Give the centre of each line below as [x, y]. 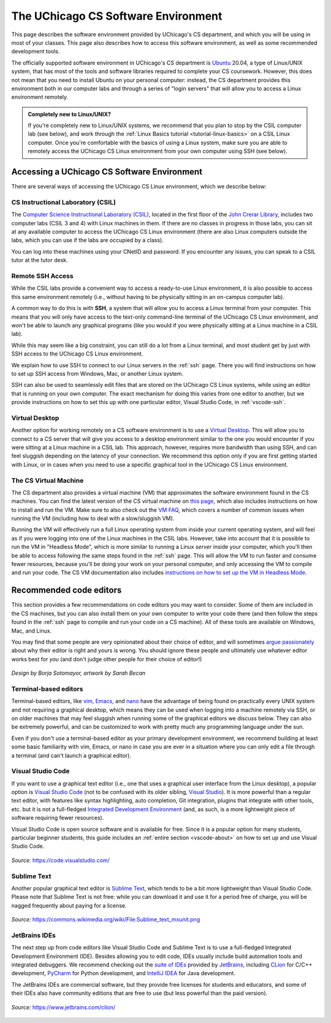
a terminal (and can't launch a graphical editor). [71, 755]
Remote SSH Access [42, 276]
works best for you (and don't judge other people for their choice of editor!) [107, 659]
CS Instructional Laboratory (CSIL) [64, 202]
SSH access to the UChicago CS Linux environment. [77, 354]
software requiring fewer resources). [58, 818]
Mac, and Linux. [32, 631]
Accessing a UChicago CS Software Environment [107, 172]
